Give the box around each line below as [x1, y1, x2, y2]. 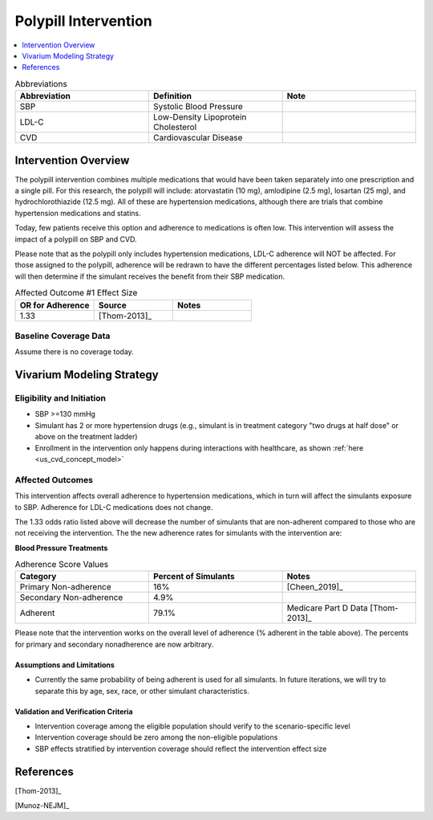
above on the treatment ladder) [34, 432, 138, 442]
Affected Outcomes [14, 474, 94, 485]
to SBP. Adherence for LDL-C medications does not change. [14, 502, 213, 512]
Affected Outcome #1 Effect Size [14, 288, 138, 299]
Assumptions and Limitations [14, 659, 115, 670]
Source [98, 300, 127, 311]
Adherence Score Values [14, 559, 109, 570]
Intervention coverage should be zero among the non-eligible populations [34, 732, 278, 742]
